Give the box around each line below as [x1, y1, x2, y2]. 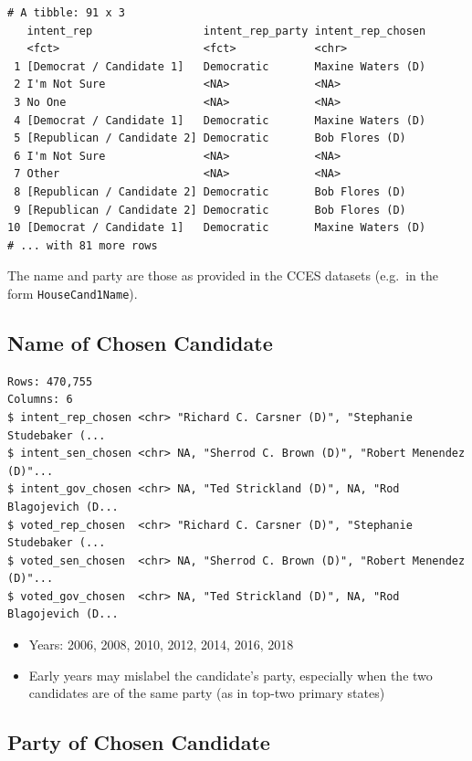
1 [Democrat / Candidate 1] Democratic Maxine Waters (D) [14, 59, 426, 73]
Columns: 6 [7, 393, 73, 407]
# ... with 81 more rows [7, 238, 158, 252]
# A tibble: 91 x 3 [7, 6, 125, 19]
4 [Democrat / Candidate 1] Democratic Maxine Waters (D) [14, 113, 426, 127]
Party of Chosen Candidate [7, 728, 270, 756]
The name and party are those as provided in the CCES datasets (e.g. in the [7, 266, 438, 285]
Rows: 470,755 [7, 375, 93, 388]
